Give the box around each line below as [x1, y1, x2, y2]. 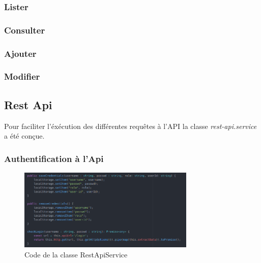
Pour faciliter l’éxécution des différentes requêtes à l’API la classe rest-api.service [4, 120, 257, 131]
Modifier [4, 70, 40, 83]
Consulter [4, 23, 45, 36]
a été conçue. [4, 130, 45, 141]
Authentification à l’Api [4, 152, 104, 165]
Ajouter [4, 47, 37, 59]
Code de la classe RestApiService [24, 249, 128, 259]
